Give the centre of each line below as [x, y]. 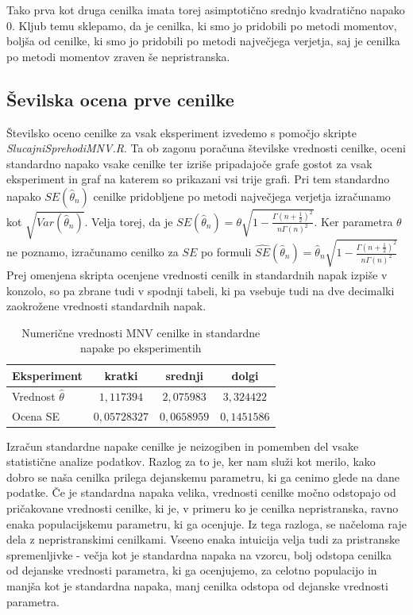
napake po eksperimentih [141, 348]
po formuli [226, 252]
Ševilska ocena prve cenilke [120, 99]
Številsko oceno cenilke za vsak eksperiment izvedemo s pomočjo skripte [182, 132]
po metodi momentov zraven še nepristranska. [118, 56]
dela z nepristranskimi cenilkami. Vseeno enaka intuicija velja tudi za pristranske [203, 539]
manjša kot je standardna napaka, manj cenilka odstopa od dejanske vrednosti [197, 586]
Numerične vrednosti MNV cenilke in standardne [141, 332]
